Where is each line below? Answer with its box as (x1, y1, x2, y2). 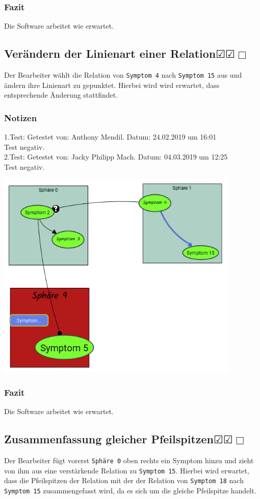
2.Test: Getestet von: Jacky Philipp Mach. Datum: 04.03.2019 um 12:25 (4, 151, 228, 162)
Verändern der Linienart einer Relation (4, 46, 216, 61)
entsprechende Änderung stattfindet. (4, 89, 118, 100)
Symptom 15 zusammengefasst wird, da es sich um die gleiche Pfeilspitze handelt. (4, 485, 256, 495)
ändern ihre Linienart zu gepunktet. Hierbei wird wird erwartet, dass (4, 79, 220, 90)
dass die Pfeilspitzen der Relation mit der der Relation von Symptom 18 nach (4, 475, 244, 486)
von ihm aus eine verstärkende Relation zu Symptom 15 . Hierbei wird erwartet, (4, 465, 249, 475)
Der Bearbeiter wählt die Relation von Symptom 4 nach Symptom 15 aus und (4, 70, 242, 80)
